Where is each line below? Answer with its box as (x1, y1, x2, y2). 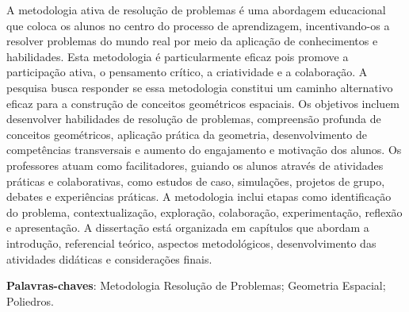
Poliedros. (6, 292, 54, 309)
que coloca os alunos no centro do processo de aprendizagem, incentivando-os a (6, 17, 390, 33)
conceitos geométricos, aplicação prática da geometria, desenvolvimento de (6, 125, 367, 142)
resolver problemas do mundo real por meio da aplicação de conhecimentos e (6, 33, 378, 49)
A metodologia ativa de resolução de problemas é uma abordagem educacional (6, 2, 386, 17)
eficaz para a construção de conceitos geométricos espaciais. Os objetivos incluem (6, 94, 400, 111)
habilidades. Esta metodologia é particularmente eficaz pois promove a (6, 48, 349, 64)
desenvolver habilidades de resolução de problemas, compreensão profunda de (6, 110, 381, 127)
